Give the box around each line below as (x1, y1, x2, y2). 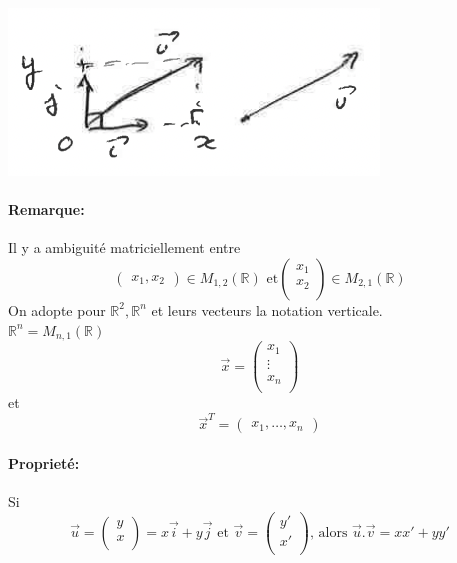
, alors (309, 525, 348, 540)
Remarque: (8, 199, 85, 220)
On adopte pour (8, 299, 106, 320)
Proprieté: (8, 453, 80, 474)
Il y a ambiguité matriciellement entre (8, 237, 241, 258)
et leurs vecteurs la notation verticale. (151, 299, 383, 320)
